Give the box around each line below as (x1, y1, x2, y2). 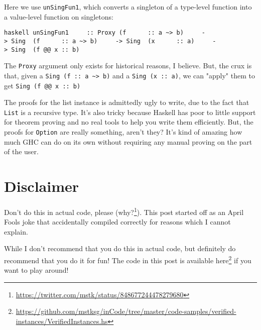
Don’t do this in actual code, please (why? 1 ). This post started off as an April (4, 205, 244, 217)
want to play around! (4, 265, 69, 275)
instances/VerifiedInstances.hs (16, 316, 108, 326)
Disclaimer (4, 176, 79, 196)
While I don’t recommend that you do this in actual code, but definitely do (4, 243, 236, 254)
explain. (4, 226, 28, 237)
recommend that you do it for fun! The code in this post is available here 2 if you (4, 254, 251, 265)
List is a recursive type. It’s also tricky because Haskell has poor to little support (4, 106, 256, 117)
